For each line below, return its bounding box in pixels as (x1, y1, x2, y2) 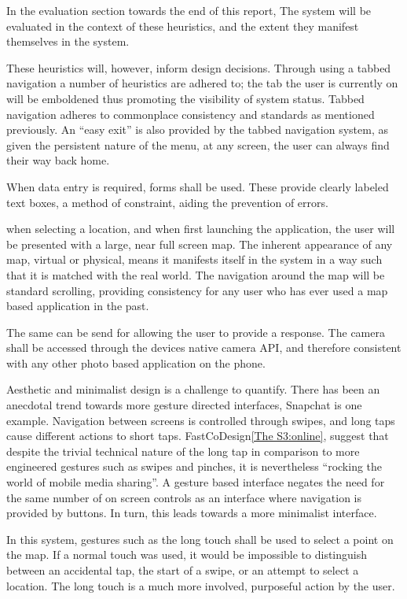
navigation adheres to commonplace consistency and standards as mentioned (6, 105, 375, 122)
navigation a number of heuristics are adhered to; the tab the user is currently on (6, 75, 398, 91)
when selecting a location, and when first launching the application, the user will (6, 220, 395, 237)
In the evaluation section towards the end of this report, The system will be (6, 2, 372, 18)
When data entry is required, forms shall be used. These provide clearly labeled (6, 178, 389, 194)
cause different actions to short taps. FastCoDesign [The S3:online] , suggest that (6, 427, 389, 444)
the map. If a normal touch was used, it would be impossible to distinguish (6, 546, 368, 563)
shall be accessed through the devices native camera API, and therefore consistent (6, 339, 401, 356)
